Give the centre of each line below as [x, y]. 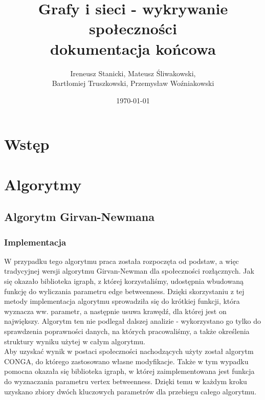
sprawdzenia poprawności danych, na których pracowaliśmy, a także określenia [127, 331]
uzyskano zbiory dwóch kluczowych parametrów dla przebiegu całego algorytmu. [130, 391]
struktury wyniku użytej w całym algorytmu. [75, 341]
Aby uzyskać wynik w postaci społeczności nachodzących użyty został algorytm [129, 351]
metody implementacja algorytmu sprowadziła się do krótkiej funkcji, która [122, 301]
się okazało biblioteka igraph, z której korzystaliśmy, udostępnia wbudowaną [124, 281]
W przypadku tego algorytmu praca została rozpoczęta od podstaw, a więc [122, 261]
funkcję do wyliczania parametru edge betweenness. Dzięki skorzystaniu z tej [124, 291]
